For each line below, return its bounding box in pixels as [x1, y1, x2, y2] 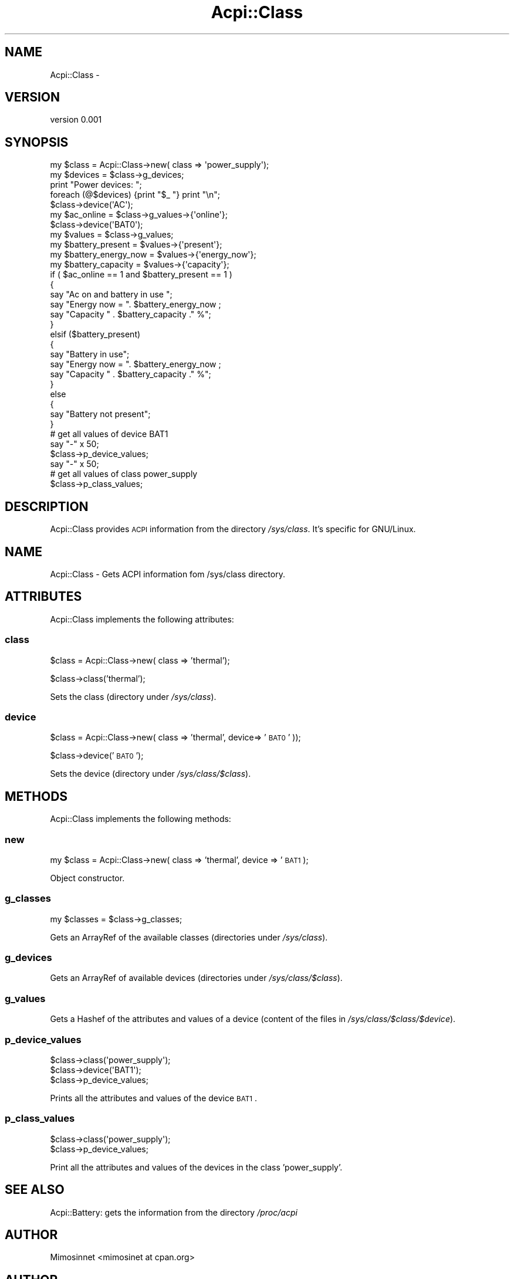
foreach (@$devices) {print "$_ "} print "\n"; [50, 190, 221, 200]
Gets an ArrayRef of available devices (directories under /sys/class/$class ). [50, 973, 343, 983]
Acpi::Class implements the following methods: [50, 814, 231, 824]
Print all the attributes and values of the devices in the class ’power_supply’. [50, 1162, 343, 1172]
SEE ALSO [5, 1182, 65, 1197]
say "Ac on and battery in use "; [50, 289, 173, 300]
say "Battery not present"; [50, 409, 151, 419]
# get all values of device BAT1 [50, 429, 168, 439]
